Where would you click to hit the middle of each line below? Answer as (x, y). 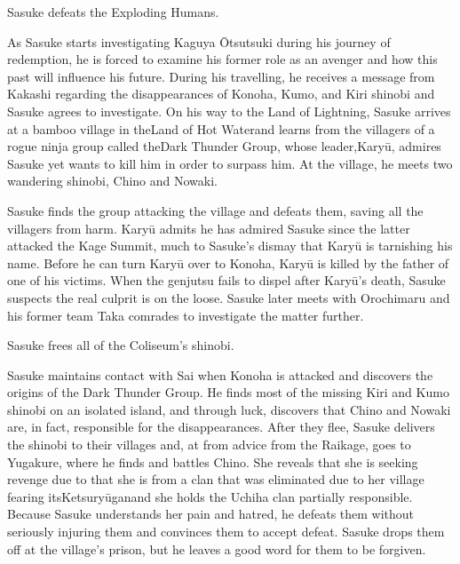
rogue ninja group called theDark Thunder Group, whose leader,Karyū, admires (224, 146)
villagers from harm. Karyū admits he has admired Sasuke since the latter (209, 228)
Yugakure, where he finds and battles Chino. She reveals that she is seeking (213, 461)
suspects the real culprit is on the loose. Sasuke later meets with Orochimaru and (229, 297)
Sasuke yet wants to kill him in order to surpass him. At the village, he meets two (230, 163)
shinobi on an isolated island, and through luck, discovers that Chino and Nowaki (229, 409)
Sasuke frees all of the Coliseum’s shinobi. (121, 345)
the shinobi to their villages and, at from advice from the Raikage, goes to (209, 445)
